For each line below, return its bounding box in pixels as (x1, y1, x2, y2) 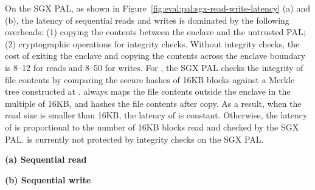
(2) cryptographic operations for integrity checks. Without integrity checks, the (5, 37, 300, 50)
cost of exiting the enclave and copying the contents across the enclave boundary (5, 49, 306, 62)
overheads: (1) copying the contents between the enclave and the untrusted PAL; (5, 25, 306, 38)
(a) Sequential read (5, 153, 87, 166)
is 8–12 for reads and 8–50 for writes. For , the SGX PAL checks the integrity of (5, 61, 303, 73)
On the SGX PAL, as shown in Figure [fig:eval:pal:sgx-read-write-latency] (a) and (5, 2, 310, 14)
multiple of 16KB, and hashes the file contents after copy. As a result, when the (5, 97, 302, 109)
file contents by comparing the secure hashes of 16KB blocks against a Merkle (5, 73, 295, 86)
